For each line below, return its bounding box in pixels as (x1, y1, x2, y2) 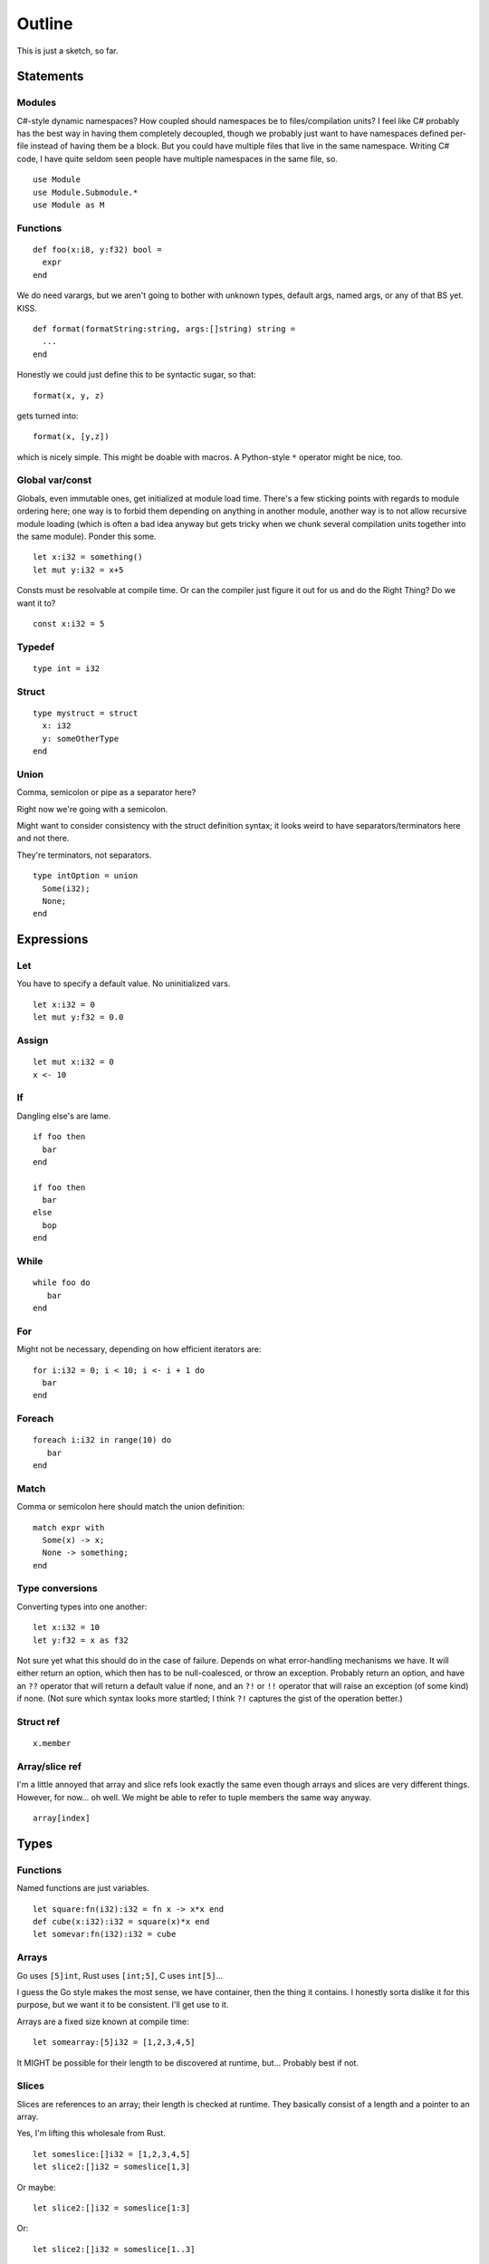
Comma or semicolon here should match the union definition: (16, 1501, 244, 1512)
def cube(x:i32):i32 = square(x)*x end (33, 1916, 210, 1927)
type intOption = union (33, 870, 139, 881)
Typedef (16, 640, 55, 653)
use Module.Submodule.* (33, 187, 139, 197)
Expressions (16, 932, 89, 947)
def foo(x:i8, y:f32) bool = (33, 245, 162, 254)
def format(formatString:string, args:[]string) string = (33, 323, 296, 334)
